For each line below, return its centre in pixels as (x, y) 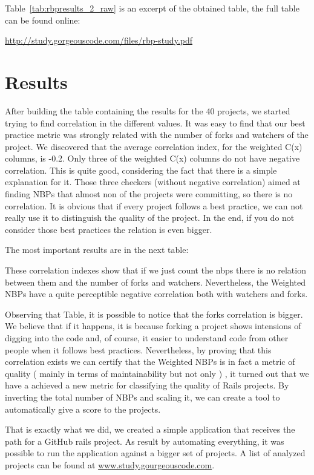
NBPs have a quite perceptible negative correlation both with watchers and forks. (156, 294)
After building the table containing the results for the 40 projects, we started (148, 110)
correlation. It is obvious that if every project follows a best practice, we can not (154, 205)
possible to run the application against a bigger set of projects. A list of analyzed (155, 453)
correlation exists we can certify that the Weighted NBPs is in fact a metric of (150, 362)
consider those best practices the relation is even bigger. (109, 229)
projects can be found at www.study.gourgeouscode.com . (110, 464)
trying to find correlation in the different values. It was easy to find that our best (155, 123)
